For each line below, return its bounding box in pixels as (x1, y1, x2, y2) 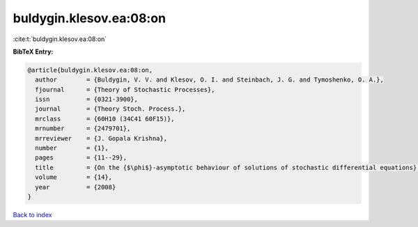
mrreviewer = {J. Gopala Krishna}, (35, 134, 167, 142)
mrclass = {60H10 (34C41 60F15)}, (35, 115, 175, 123)
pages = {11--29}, (35, 154, 127, 162)
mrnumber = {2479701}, (35, 125, 131, 132)
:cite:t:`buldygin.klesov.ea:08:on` (13, 35, 107, 43)
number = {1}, (35, 144, 109, 152)
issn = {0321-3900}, (35, 95, 139, 104)
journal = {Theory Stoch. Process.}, (35, 105, 186, 113)
